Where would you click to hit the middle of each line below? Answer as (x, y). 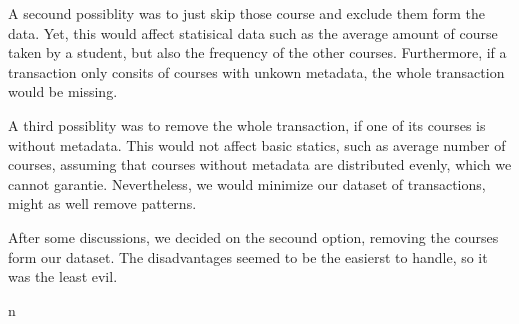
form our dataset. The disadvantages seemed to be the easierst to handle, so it (248, 256)
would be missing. (63, 91)
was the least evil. (63, 276)
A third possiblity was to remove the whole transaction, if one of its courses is (247, 124)
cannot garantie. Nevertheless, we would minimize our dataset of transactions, (247, 183)
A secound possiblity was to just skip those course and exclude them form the (247, 13)
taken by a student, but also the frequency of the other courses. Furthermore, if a (257, 52)
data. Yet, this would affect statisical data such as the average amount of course (253, 32)
